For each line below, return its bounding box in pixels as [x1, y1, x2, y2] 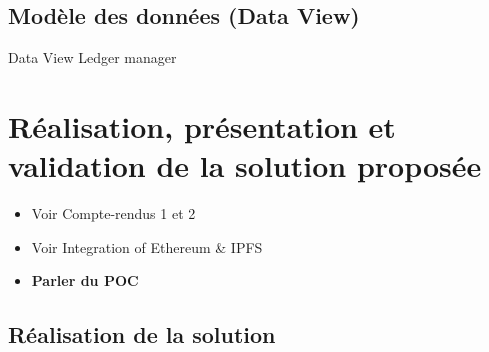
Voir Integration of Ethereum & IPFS [31, 236, 263, 257]
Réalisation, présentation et [8, 105, 396, 146]
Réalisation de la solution [8, 319, 276, 350]
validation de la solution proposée [8, 145, 482, 186]
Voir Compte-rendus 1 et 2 [31, 203, 196, 224]
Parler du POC [31, 270, 139, 291]
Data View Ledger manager [8, 47, 177, 68]
